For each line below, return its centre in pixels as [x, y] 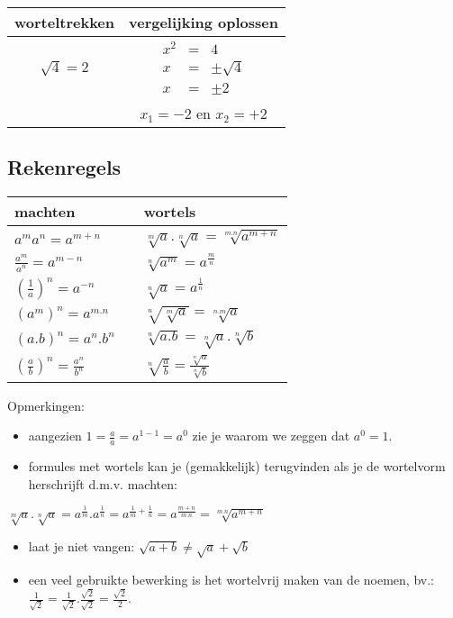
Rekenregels [64, 167]
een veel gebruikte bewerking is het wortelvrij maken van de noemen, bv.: [231, 579]
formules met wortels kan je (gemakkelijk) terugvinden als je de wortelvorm [237, 466]
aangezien [55, 436]
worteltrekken [64, 22]
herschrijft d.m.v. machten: [103, 483]
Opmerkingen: [46, 405]
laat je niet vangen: [82, 546]
